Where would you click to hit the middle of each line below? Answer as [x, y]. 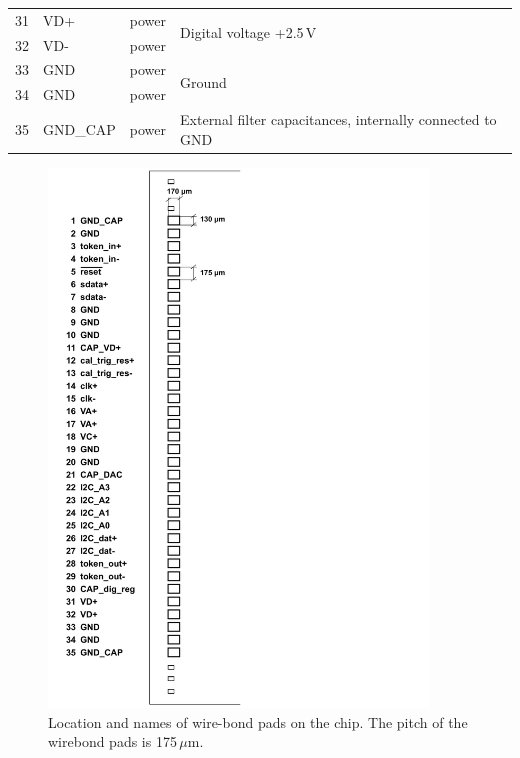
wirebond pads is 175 [112, 741]
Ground [203, 81]
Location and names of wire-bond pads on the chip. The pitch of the [258, 721]
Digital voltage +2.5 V [248, 32]
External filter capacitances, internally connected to [338, 119]
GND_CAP [79, 128]
